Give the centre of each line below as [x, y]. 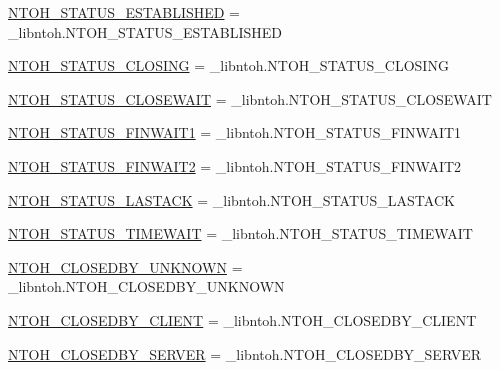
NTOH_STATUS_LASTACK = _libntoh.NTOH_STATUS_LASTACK [231, 199]
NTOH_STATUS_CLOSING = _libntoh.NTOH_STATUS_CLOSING [228, 65]
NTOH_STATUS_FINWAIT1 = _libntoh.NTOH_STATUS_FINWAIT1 [235, 132]
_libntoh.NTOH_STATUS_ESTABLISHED [145, 31]
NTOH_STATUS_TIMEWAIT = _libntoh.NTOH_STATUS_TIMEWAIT [240, 233]
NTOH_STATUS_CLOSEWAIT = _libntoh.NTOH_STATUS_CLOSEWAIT [250, 98]
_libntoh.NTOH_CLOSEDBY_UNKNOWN [146, 286]
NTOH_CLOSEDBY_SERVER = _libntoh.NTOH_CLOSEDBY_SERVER [244, 353]
